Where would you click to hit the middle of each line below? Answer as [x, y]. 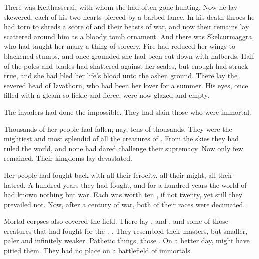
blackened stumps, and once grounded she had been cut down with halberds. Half [129, 55]
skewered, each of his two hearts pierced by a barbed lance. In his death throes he [129, 16]
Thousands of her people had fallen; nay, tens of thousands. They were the [118, 128]
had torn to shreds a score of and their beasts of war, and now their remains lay [127, 26]
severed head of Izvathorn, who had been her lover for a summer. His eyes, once [126, 85]
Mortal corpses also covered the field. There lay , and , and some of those [116, 221]
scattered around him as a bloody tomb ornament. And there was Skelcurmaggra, [129, 36]
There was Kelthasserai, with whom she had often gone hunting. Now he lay [121, 7]
